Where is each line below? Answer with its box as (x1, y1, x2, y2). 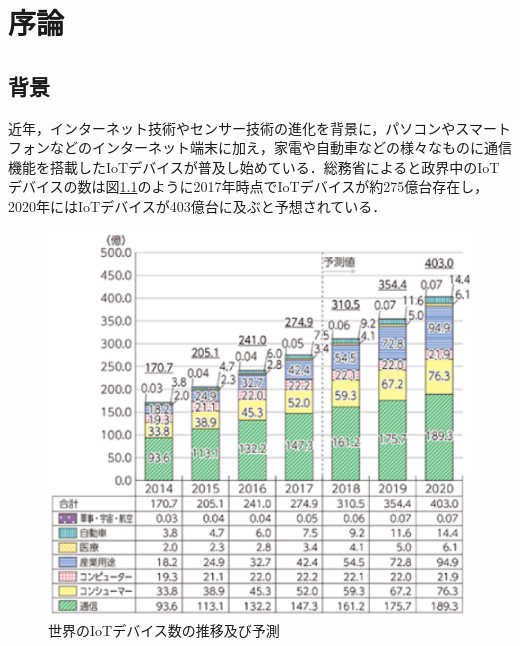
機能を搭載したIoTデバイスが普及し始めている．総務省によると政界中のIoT (8, 156, 500, 177)
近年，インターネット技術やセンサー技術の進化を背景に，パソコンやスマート (8, 117, 511, 138)
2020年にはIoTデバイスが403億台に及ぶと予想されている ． (8, 195, 387, 216)
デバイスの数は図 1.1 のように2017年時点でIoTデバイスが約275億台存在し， (8, 176, 489, 197)
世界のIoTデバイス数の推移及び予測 (48, 620, 280, 641)
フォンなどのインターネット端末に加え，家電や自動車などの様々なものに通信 (8, 137, 512, 158)
